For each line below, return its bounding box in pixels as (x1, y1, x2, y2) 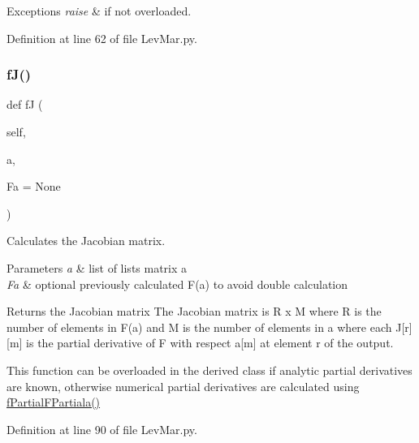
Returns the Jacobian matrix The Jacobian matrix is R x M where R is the (6, 303, 382, 320)
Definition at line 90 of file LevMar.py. (6, 420, 197, 437)
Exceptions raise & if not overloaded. (6, 2, 192, 19)
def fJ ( (6, 96, 43, 113)
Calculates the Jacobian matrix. (6, 232, 166, 249)
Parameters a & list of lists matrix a (6, 259, 188, 276)
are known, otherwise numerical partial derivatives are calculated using (6, 377, 360, 394)
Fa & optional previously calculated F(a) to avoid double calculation (6, 275, 348, 292)
